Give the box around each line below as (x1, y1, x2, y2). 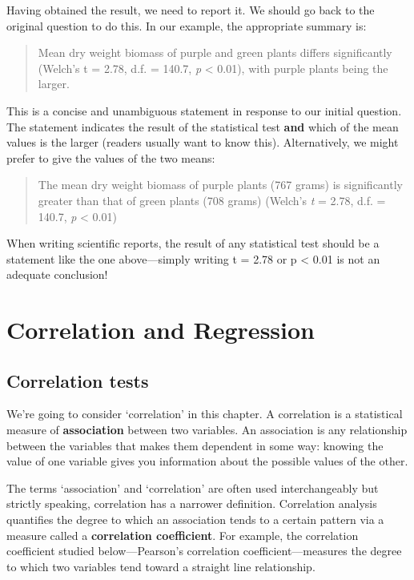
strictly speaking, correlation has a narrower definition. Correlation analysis (6, 495, 377, 512)
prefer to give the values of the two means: (6, 149, 215, 166)
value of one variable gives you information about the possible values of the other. (6, 453, 408, 469)
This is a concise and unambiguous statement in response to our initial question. (6, 102, 402, 119)
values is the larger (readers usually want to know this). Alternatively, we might (6, 134, 399, 151)
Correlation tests (6, 368, 149, 393)
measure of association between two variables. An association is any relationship (6, 421, 408, 438)
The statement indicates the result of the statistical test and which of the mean (6, 118, 399, 135)
